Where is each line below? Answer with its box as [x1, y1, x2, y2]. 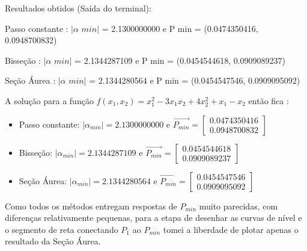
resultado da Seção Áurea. [5, 235, 101, 247]
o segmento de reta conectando [5, 223, 118, 235]
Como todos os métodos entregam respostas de [5, 199, 177, 212]
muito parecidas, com [199, 199, 278, 212]
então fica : [248, 94, 289, 107]
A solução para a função [5, 94, 94, 107]
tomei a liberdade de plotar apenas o [163, 223, 299, 235]
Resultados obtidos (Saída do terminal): [5, 2, 151, 14]
